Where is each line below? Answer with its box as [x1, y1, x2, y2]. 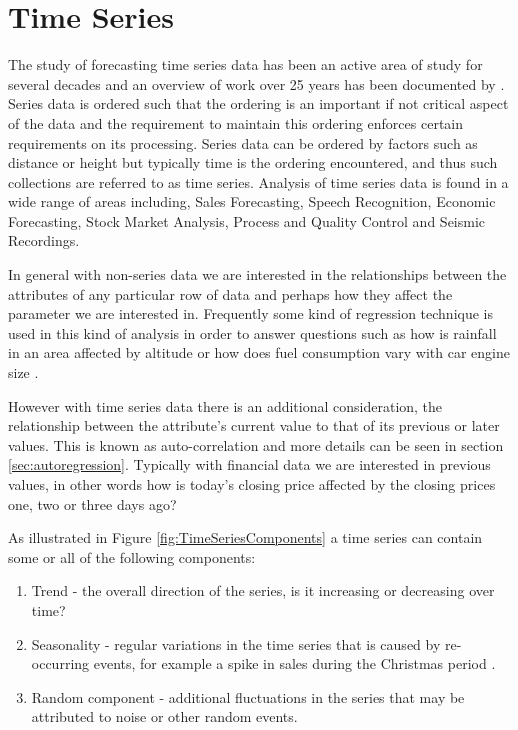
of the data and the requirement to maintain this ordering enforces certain [8, 112, 464, 133]
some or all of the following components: [8, 546, 256, 567]
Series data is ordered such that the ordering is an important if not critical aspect [8, 93, 509, 114]
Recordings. [8, 230, 80, 251]
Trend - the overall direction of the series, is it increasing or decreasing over [31, 580, 495, 601]
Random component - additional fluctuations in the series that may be [31, 686, 465, 707]
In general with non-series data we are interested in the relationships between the [8, 264, 507, 285]
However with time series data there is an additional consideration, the [8, 395, 443, 416]
